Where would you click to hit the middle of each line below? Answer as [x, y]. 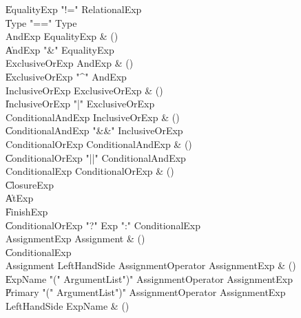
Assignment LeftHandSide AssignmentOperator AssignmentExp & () [151, 265]
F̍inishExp [27, 211]
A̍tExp [20, 198]
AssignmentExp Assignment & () [75, 238]
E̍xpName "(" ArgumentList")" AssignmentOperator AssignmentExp [149, 278]
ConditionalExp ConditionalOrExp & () [90, 171]
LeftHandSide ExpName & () [68, 306]
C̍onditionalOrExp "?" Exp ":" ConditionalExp [103, 225]
